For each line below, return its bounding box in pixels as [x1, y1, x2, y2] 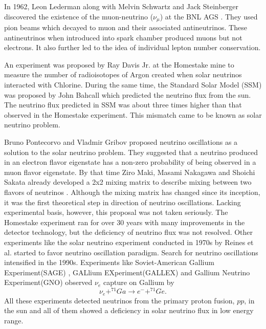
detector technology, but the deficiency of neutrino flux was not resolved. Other [4, 227, 253, 237]
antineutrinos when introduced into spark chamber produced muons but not [4, 32, 242, 42]
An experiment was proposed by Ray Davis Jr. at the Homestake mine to [4, 59, 234, 70]
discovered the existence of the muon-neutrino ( [4, 11, 153, 21]
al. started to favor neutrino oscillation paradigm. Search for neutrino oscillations [4, 247, 258, 257]
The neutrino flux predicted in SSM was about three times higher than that [4, 99, 242, 110]
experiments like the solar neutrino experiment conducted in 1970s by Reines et [4, 236, 254, 247]
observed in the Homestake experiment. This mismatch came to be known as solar [4, 109, 262, 120]
